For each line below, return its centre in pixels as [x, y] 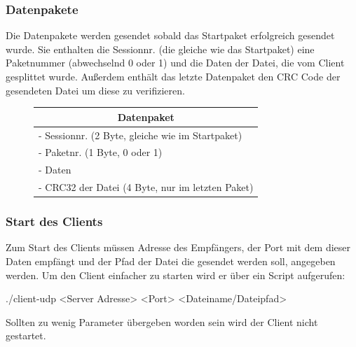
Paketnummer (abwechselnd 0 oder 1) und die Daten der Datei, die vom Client [175, 63]
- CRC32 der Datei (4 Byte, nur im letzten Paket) [146, 187]
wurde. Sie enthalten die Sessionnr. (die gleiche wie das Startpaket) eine [160, 49]
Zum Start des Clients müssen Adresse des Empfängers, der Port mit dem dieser [178, 247]
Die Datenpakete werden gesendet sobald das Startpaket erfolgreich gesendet [170, 35]
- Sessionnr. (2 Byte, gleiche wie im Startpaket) [141, 135]
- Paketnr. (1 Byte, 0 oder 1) [101, 152]
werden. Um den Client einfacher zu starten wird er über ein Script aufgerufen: [176, 275]
